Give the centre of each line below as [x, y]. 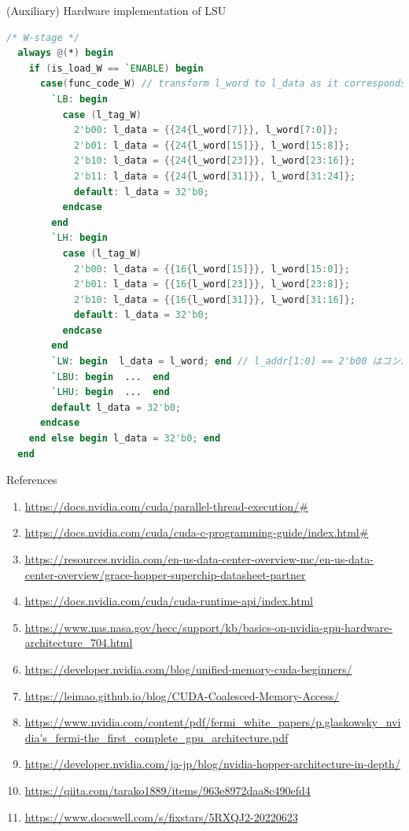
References [32, 480]
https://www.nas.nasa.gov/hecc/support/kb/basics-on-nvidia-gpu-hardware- [209, 627]
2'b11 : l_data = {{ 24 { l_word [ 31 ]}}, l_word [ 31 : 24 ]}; [215, 176]
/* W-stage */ [43, 37]
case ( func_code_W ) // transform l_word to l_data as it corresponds [223, 84]
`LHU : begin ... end [111, 392]
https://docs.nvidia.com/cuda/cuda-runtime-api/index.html [169, 601]
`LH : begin [79, 238]
